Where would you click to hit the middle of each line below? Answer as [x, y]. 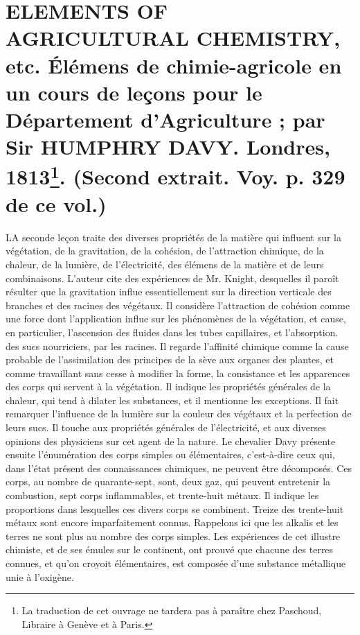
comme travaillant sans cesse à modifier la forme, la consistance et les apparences [178, 373]
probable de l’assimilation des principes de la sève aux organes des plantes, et [170, 359]
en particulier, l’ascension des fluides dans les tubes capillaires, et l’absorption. [172, 332]
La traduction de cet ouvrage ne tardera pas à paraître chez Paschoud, [172, 610]
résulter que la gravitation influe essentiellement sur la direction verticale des [169, 292]
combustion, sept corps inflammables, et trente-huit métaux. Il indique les [162, 495]
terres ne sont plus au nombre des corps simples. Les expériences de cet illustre [173, 536]
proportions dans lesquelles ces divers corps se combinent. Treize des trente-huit [175, 508]
